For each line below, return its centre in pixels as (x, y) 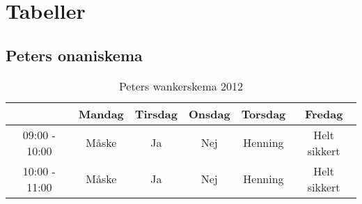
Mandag (101, 113)
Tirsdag (156, 113)
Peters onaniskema (74, 55)
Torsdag (263, 113)
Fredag (324, 113)
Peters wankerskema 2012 (181, 86)
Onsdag (209, 113)
